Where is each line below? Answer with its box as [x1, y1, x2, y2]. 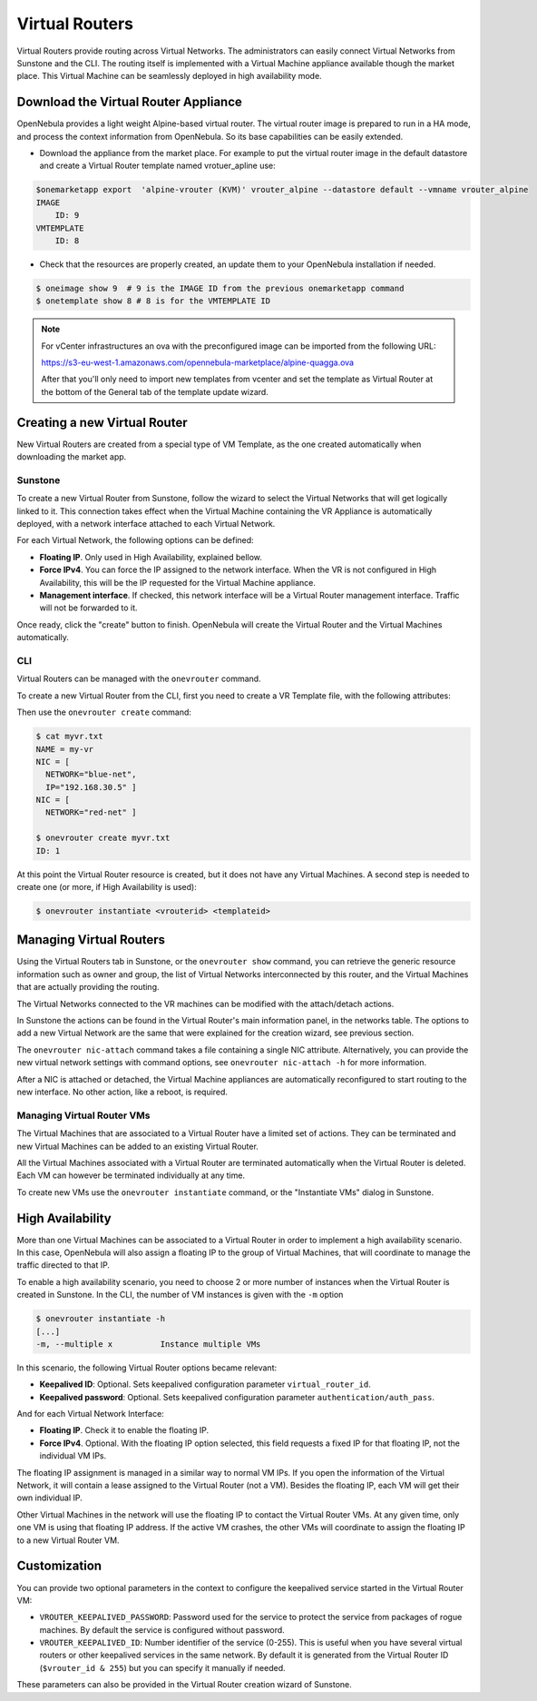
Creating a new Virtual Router [16, 414, 188, 430]
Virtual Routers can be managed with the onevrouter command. [16, 673, 262, 685]
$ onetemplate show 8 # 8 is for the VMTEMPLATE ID [35, 296, 271, 306]
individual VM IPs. [39, 1450, 107, 1461]
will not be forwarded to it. [39, 602, 138, 613]
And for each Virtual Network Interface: [16, 1409, 165, 1419]
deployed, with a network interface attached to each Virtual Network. [16, 519, 276, 529]
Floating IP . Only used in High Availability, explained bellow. [39, 551, 263, 562]
